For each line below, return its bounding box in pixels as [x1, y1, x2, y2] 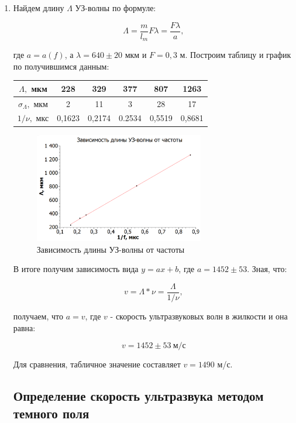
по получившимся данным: [13, 60, 109, 72]
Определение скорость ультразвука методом [13, 387, 264, 405]
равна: [13, 321, 36, 333]
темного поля [13, 404, 90, 422]
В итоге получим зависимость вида [13, 263, 139, 275]
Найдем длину [13, 2, 64, 13]
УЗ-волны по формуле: [75, 2, 156, 13]
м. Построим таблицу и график [180, 49, 291, 61]
